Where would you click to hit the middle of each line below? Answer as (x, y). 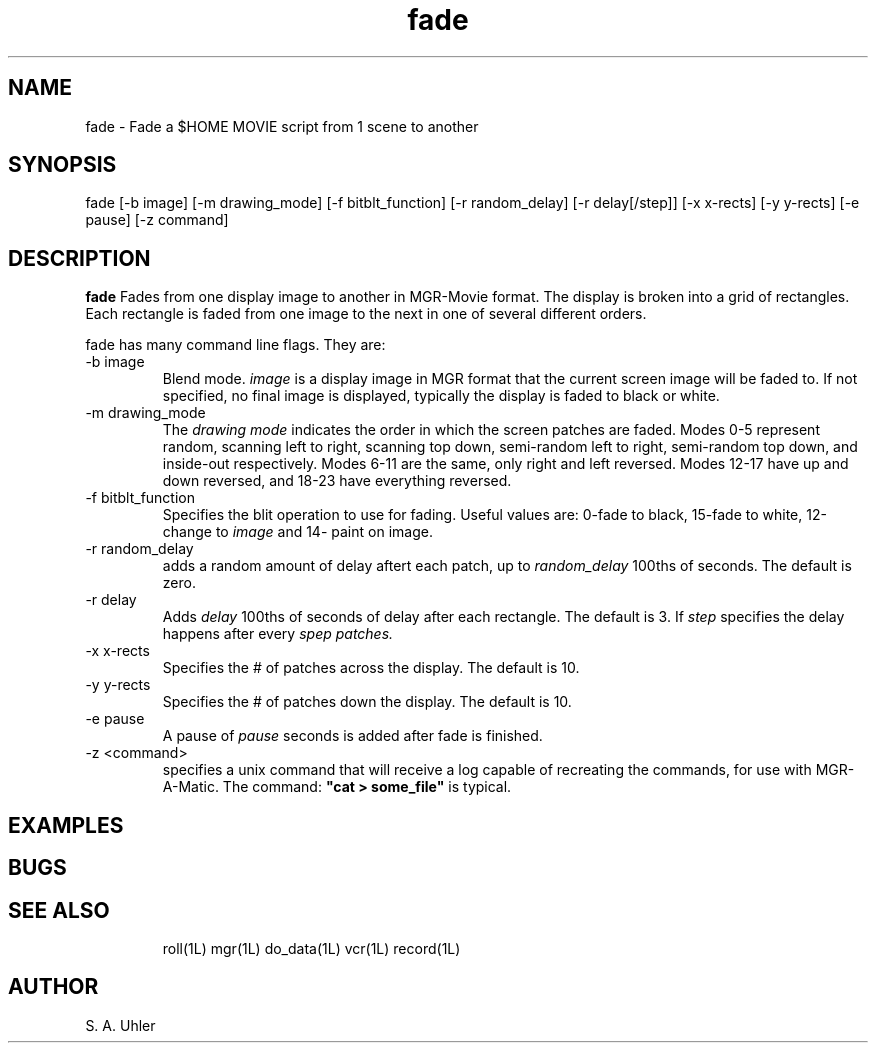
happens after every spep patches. (278, 634)
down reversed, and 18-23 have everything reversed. (337, 481)
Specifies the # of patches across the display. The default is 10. (371, 668)
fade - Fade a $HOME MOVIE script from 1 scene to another (282, 126)
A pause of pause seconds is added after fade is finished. (352, 736)
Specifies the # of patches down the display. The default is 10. (367, 702)
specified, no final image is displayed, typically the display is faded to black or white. (441, 396)
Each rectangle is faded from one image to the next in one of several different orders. (366, 314)
